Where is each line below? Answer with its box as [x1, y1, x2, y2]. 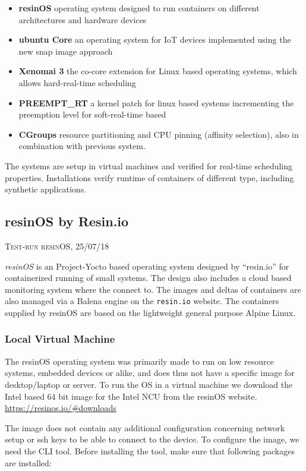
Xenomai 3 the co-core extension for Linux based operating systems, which [18, 65, 297, 77]
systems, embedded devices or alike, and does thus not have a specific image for [5, 366, 295, 379]
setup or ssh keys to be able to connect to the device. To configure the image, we [5, 433, 299, 445]
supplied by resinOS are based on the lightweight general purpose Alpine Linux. [5, 306, 296, 318]
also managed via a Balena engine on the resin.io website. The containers [5, 295, 279, 307]
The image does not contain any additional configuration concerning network [5, 421, 285, 434]
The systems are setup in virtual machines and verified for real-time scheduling [5, 159, 293, 172]
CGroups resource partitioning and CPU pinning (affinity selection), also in [18, 128, 299, 140]
